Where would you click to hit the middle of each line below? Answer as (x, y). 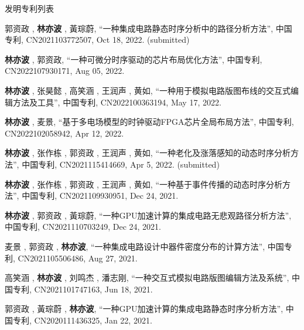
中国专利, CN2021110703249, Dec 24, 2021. (83, 227)
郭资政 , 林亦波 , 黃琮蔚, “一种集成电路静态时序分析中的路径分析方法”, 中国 (148, 28)
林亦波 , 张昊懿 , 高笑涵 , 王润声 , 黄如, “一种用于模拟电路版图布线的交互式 (148, 90)
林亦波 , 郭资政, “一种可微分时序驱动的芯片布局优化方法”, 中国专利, (134, 59)
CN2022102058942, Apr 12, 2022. (64, 133)
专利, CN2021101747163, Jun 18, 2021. (83, 289)
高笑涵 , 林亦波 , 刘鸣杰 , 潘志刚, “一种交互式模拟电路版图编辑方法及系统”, (147, 278)
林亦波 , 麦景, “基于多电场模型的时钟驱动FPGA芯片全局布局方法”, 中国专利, (149, 122)
